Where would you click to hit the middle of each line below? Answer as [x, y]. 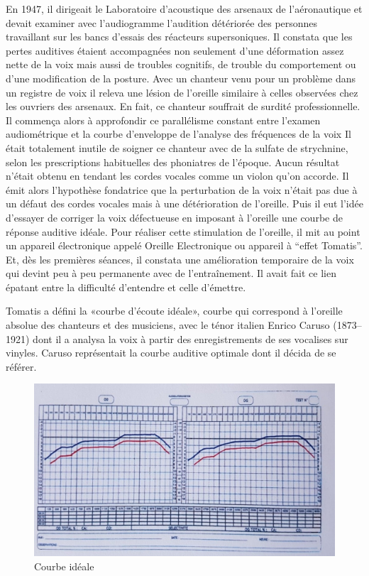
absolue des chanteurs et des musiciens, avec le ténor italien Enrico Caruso [168, 325]
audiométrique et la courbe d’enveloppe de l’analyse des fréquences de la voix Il [178, 134]
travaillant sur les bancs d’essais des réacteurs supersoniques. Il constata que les [179, 37]
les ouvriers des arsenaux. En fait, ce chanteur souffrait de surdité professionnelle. [183, 106]
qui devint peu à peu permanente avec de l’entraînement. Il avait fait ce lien [171, 273]
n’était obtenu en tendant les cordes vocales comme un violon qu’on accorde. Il [177, 176]
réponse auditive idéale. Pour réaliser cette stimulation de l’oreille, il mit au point [183, 231]
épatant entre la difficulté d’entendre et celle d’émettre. [126, 287]
